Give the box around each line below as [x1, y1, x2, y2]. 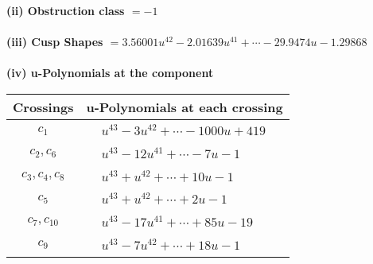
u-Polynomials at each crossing [86, 97, 283, 116]
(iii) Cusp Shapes [6, 33, 103, 50]
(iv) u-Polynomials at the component [6, 64, 214, 81]
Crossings [13, 97, 74, 116]
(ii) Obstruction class [6, 2, 125, 18]
